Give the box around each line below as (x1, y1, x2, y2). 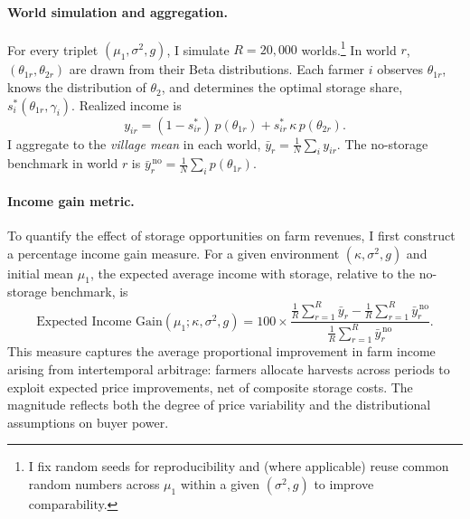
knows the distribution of (7, 78, 146, 97)
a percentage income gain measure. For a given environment (7, 243, 340, 262)
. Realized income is (71, 95, 182, 114)
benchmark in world (7, 154, 118, 173)
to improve (314, 475, 374, 494)
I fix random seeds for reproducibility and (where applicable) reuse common (28, 457, 449, 476)
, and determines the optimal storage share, (161, 78, 403, 97)
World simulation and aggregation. (7, 2, 228, 21)
